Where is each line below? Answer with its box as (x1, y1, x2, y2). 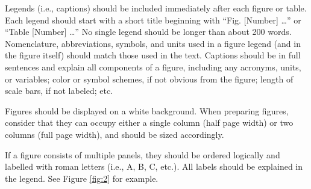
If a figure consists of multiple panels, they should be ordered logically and (5, 148, 280, 161)
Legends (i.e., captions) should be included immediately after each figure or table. (5, 2, 307, 14)
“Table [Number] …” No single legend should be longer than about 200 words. (5, 25, 292, 38)
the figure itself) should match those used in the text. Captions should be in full (5, 49, 301, 61)
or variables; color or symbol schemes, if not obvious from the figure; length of (5, 72, 294, 85)
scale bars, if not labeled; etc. (5, 84, 113, 97)
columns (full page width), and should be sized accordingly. (5, 128, 224, 140)
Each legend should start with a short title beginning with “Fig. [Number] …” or (5, 13, 301, 26)
